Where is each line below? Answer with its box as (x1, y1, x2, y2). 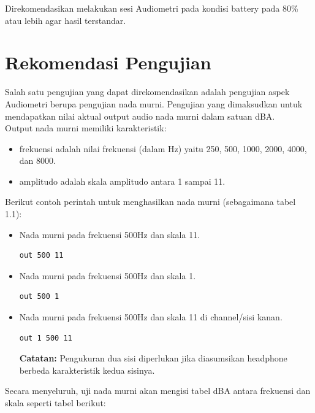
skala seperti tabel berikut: (5, 396, 106, 409)
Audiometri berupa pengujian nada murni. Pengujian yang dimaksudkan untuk (5, 97, 303, 110)
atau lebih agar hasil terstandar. (5, 14, 126, 26)
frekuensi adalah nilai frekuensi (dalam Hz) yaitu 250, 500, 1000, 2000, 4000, (19, 142, 307, 155)
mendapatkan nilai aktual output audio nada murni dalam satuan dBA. (5, 109, 275, 122)
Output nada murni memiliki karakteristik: (5, 122, 167, 134)
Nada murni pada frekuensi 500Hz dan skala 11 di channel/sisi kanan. (19, 311, 283, 323)
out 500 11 (19, 251, 64, 260)
